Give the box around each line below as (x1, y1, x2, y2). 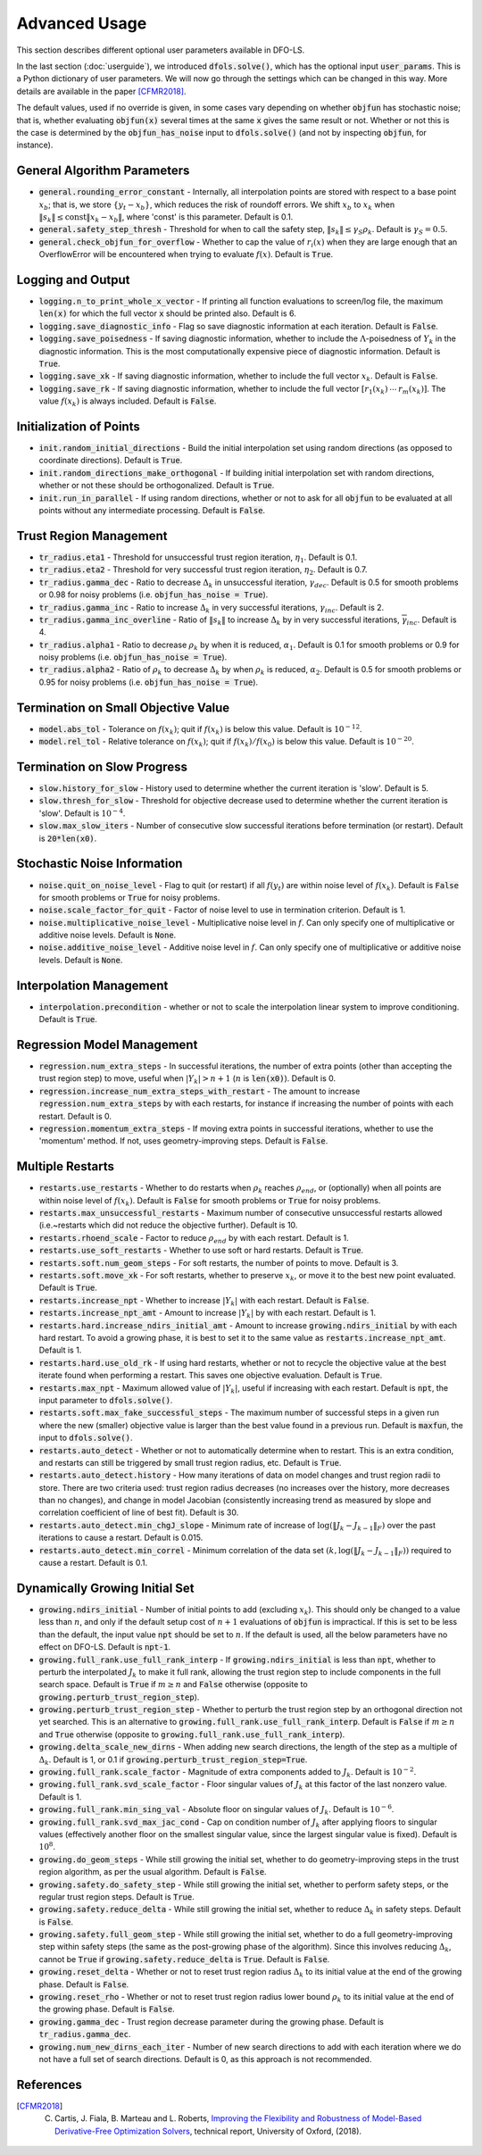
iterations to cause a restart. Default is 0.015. (38, 1532, 204, 1543)
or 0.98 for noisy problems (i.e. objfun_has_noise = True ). (38, 589, 269, 600)
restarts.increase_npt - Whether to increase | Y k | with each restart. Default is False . (38, 1294, 370, 1308)
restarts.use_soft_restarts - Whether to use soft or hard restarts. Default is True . (38, 1245, 364, 1256)
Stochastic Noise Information (16, 856, 183, 871)
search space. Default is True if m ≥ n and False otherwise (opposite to (38, 1679, 308, 1690)
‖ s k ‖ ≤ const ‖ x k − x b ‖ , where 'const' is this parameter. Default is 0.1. (38, 211, 294, 224)
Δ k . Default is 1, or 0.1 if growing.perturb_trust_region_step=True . (38, 1754, 308, 1767)
